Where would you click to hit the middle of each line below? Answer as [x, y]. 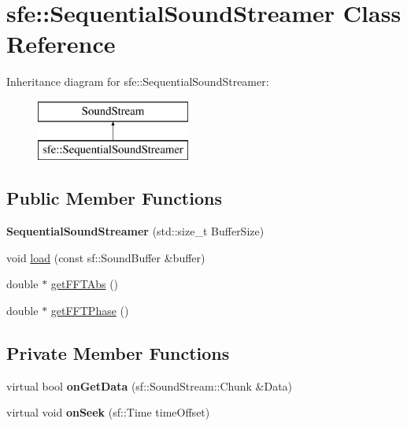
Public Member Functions [114, 198]
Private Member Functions [118, 353]
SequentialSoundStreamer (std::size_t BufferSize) [135, 231]
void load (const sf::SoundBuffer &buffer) [106, 257]
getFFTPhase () [90, 311]
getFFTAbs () [85, 284]
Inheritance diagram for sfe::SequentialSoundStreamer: [138, 81]
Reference [61, 44]
